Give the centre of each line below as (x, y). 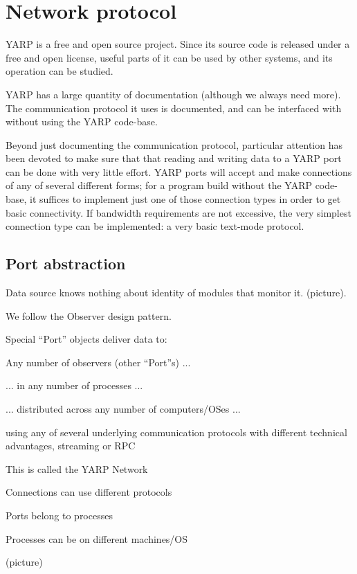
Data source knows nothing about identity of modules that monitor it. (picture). (176, 293)
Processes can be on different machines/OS (97, 538)
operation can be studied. (59, 71)
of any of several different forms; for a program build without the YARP (159, 185)
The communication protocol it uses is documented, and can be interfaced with (174, 108)
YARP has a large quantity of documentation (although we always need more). (173, 94)
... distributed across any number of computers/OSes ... (123, 409)
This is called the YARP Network (77, 468)
